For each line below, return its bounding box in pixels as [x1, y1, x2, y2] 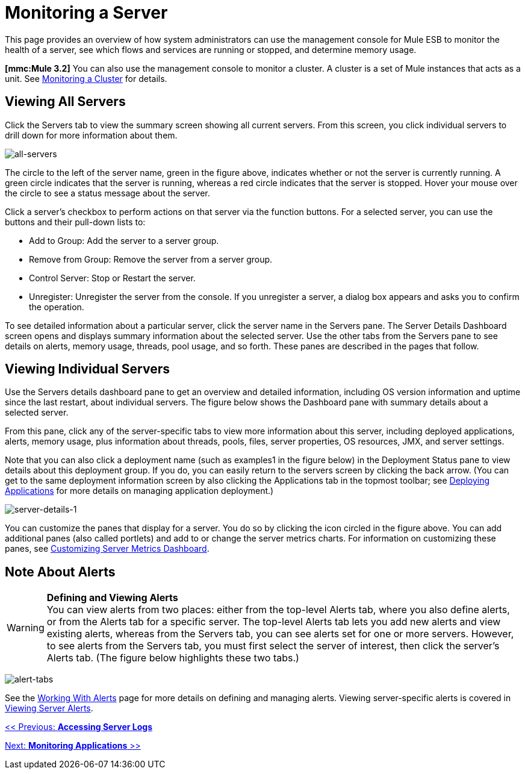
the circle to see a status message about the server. [5, 187, 210, 198]
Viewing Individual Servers [5, 361, 170, 377]
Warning [7, 622, 45, 634]
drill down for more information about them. [5, 130, 178, 140]
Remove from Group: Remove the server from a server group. [29, 254, 273, 264]
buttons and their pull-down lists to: [5, 216, 146, 227]
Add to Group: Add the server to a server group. [29, 235, 219, 246]
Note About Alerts [5, 564, 116, 579]
